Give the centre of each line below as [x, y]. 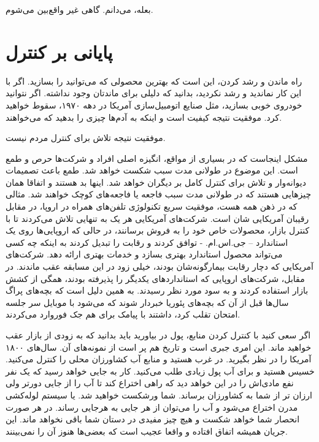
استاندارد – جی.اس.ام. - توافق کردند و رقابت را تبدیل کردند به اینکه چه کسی [147, 242]
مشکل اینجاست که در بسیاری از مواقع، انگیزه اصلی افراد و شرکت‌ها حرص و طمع [157, 158]
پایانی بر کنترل [59, 51]
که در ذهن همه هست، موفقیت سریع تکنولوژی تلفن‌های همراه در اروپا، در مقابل [152, 206]
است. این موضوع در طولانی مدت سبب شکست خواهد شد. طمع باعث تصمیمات [152, 170]
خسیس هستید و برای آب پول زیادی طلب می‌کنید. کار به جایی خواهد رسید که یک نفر [160, 371]
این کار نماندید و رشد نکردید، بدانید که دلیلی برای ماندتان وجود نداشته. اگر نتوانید [154, 93]
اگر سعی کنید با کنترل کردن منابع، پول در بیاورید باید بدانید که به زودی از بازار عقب [158, 335]
